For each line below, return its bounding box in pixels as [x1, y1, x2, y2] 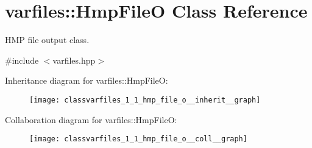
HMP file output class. [5, 33, 90, 46]
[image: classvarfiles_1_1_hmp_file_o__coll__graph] [29, 135, 247, 144]
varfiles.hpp [52, 53, 96, 66]
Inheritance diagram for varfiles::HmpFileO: [5, 74, 168, 87]
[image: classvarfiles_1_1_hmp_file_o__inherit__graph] [29, 95, 261, 104]
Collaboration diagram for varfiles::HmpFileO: [5, 113, 177, 126]
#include [5, 53, 39, 66]
